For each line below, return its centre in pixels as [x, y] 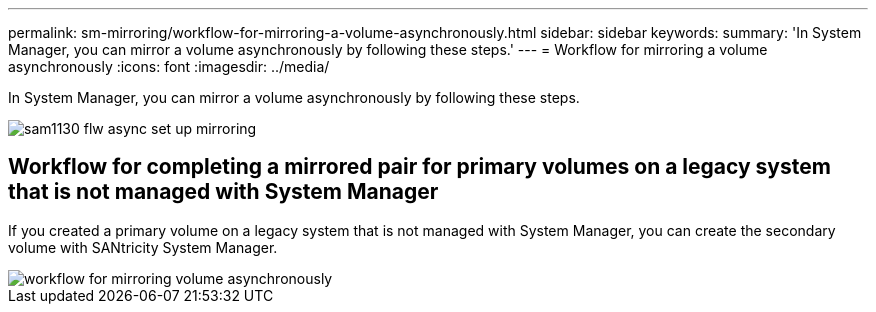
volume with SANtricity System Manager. [143, 247]
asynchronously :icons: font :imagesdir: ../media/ [169, 66]
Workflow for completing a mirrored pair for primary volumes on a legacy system [419, 167]
